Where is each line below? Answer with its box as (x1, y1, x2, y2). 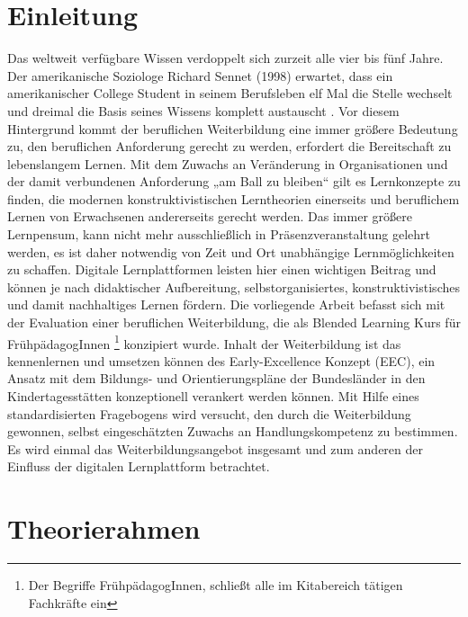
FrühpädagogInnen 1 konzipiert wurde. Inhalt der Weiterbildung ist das (7, 331, 401, 353)
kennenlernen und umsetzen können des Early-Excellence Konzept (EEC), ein (7, 351, 436, 370)
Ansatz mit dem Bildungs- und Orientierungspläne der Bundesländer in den (7, 369, 426, 388)
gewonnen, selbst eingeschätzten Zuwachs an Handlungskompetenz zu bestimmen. (7, 422, 458, 441)
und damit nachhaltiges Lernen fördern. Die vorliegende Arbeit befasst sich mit (7, 295, 445, 314)
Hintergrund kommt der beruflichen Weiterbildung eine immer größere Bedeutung (7, 119, 458, 138)
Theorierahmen (7, 510, 201, 547)
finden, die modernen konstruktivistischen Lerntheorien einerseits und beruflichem (7, 189, 460, 208)
